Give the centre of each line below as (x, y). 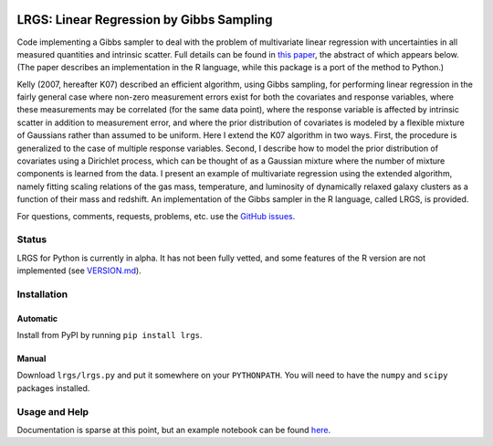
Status (32, 239)
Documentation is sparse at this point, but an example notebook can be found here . (174, 430)
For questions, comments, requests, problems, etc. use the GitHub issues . (156, 216)
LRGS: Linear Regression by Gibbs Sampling (145, 20)
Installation (42, 294)
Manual (31, 359)
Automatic (37, 318)
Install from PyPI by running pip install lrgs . (110, 335)
